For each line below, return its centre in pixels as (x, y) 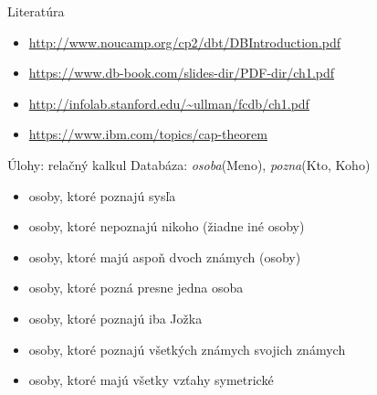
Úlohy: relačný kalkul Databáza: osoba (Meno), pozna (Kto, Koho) (189, 164)
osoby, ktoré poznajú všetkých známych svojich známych (187, 349)
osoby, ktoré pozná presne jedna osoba (136, 288)
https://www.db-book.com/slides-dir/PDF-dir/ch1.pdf (182, 73)
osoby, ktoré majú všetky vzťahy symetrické (151, 380)
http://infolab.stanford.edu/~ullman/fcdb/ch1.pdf (169, 103)
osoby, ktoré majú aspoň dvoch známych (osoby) (165, 256)
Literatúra (36, 11)
